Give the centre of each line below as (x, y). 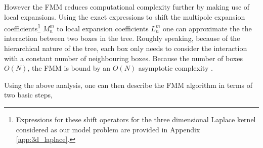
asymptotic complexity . (176, 68)
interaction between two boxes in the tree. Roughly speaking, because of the (122, 38)
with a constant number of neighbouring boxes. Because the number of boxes (123, 58)
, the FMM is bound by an (69, 68)
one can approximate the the (207, 28)
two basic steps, (28, 95)
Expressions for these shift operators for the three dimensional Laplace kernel (136, 119)
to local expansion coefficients (103, 28)
